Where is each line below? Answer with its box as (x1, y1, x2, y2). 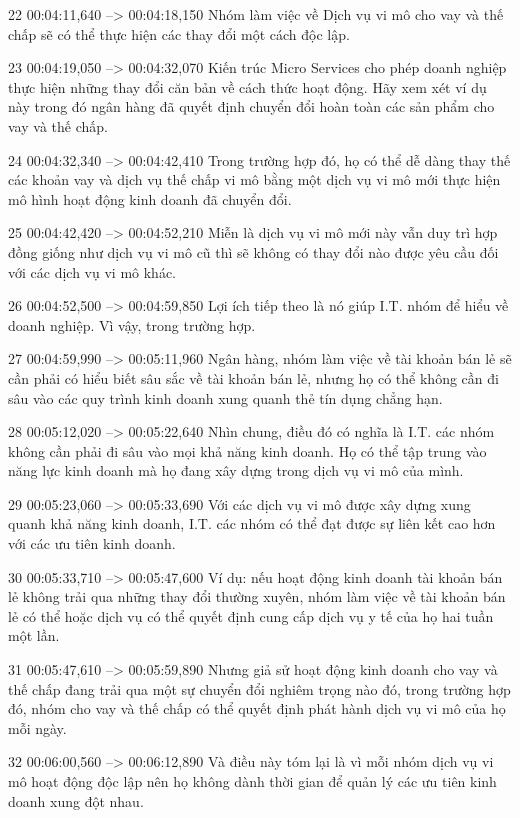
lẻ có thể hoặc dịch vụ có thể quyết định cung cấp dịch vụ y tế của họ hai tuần (8, 605, 494, 626)
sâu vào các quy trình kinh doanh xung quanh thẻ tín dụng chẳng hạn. (8, 387, 443, 408)
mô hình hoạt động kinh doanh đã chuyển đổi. (8, 188, 292, 209)
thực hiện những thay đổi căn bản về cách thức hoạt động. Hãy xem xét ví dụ (8, 76, 487, 97)
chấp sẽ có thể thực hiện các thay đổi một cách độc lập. (8, 23, 350, 44)
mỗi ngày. (8, 717, 67, 738)
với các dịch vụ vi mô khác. (8, 261, 176, 282)
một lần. (8, 625, 60, 646)
